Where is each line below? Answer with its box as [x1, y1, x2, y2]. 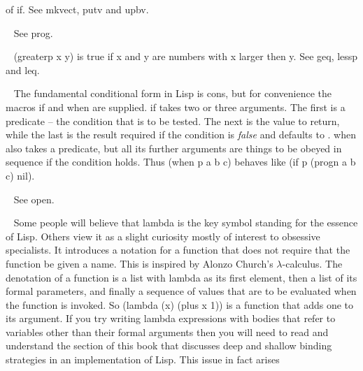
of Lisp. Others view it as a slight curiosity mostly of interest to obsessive [6, 228, 320, 243]
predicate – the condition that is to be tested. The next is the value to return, [6, 113, 340, 128]
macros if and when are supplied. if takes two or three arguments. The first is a [6, 99, 346, 114]
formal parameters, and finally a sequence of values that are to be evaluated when [6, 284, 357, 298]
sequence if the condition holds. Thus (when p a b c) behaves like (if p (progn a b [6, 154, 356, 169]
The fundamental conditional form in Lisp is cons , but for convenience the [13, 86, 332, 101]
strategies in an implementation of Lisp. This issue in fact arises [6, 352, 280, 367]
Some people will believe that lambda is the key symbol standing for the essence [13, 215, 358, 230]
